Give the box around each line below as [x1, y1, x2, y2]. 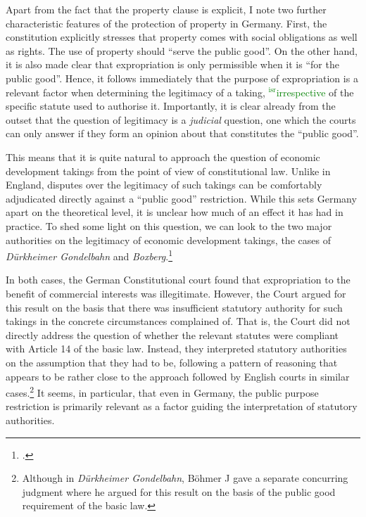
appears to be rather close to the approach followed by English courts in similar [6, 369, 350, 383]
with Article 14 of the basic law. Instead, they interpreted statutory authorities [6, 341, 347, 356]
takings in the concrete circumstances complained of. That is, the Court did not [6, 314, 351, 328]
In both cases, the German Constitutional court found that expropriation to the [6, 272, 351, 287]
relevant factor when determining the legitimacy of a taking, [6, 84, 265, 99]
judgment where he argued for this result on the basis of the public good [22, 484, 336, 499]
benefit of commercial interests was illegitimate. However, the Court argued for [6, 286, 346, 300]
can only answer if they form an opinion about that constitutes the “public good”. [6, 126, 359, 141]
